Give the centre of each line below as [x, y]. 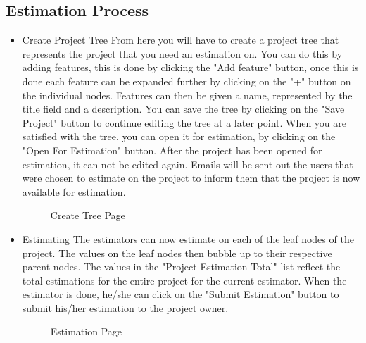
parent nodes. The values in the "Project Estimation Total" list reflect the [181, 267]
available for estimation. [74, 191]
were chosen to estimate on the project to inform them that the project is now [191, 178]
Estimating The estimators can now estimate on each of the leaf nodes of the [188, 238]
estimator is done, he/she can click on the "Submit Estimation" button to [181, 294]
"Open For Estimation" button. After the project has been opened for [172, 150]
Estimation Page [86, 331]
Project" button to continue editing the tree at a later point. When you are [184, 122]
